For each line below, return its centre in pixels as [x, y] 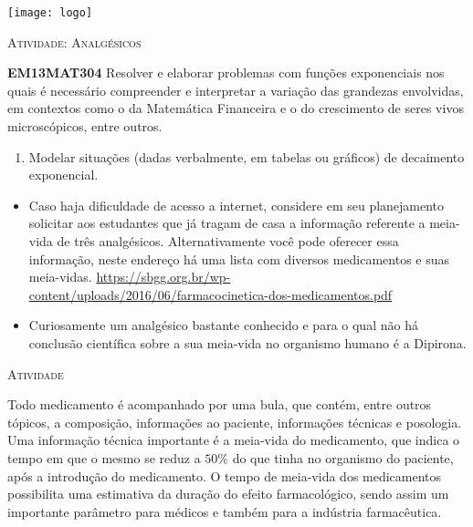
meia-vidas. [60, 277]
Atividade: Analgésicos [74, 41]
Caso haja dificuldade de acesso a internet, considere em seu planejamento [236, 205]
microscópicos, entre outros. [85, 126]
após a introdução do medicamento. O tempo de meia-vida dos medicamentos [225, 475]
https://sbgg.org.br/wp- [163, 277]
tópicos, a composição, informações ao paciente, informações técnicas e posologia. [235, 422]
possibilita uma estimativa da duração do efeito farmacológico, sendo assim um [228, 494]
